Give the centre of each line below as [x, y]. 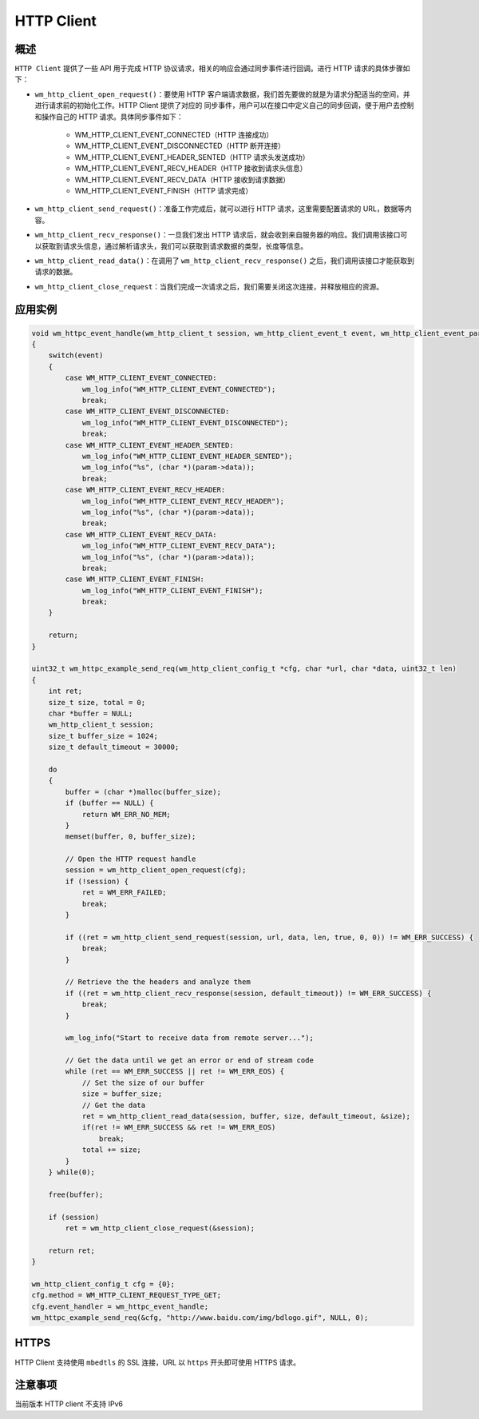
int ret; [65, 691]
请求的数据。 [56, 272]
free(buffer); [76, 1194]
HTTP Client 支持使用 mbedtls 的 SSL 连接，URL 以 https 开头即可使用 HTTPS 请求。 [158, 1362]
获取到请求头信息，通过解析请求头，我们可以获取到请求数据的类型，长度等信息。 [174, 246]
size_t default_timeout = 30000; [114, 747]
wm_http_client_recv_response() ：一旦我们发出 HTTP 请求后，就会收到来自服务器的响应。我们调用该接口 [218, 235]
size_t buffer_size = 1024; [103, 736]
